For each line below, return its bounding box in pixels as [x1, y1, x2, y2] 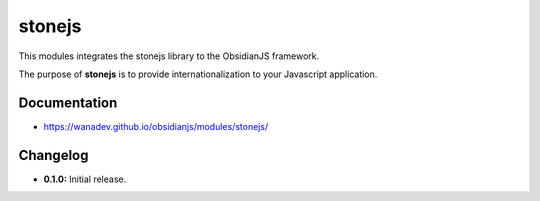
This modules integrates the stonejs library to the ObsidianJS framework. [18, 50, 320, 62]
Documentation [18, 94, 118, 111]
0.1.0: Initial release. [43, 173, 127, 185]
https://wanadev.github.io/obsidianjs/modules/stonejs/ [43, 120, 269, 132]
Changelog [18, 146, 89, 164]
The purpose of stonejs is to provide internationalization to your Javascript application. [18, 68, 378, 80]
